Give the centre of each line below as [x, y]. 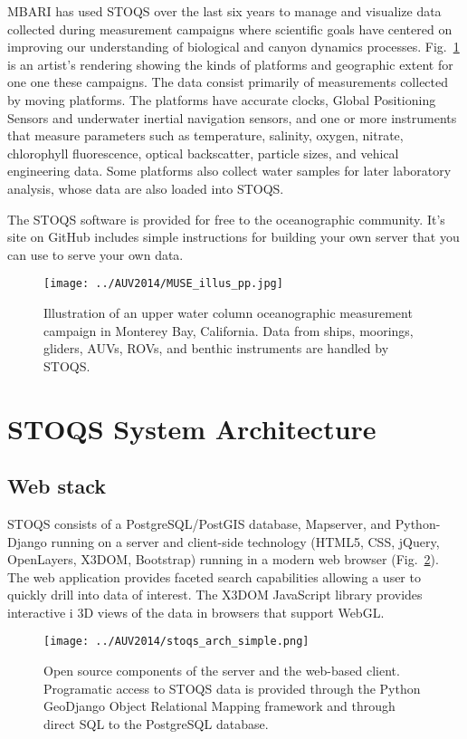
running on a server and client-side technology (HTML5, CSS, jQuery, [245, 541]
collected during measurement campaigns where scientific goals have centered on [230, 29]
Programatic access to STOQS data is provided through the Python [232, 688]
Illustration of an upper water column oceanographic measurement [228, 312]
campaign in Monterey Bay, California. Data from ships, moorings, [229, 330]
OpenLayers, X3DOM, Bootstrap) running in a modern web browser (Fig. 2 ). [223, 559]
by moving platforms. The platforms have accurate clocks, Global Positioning [222, 99]
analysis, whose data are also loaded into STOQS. [146, 188]
